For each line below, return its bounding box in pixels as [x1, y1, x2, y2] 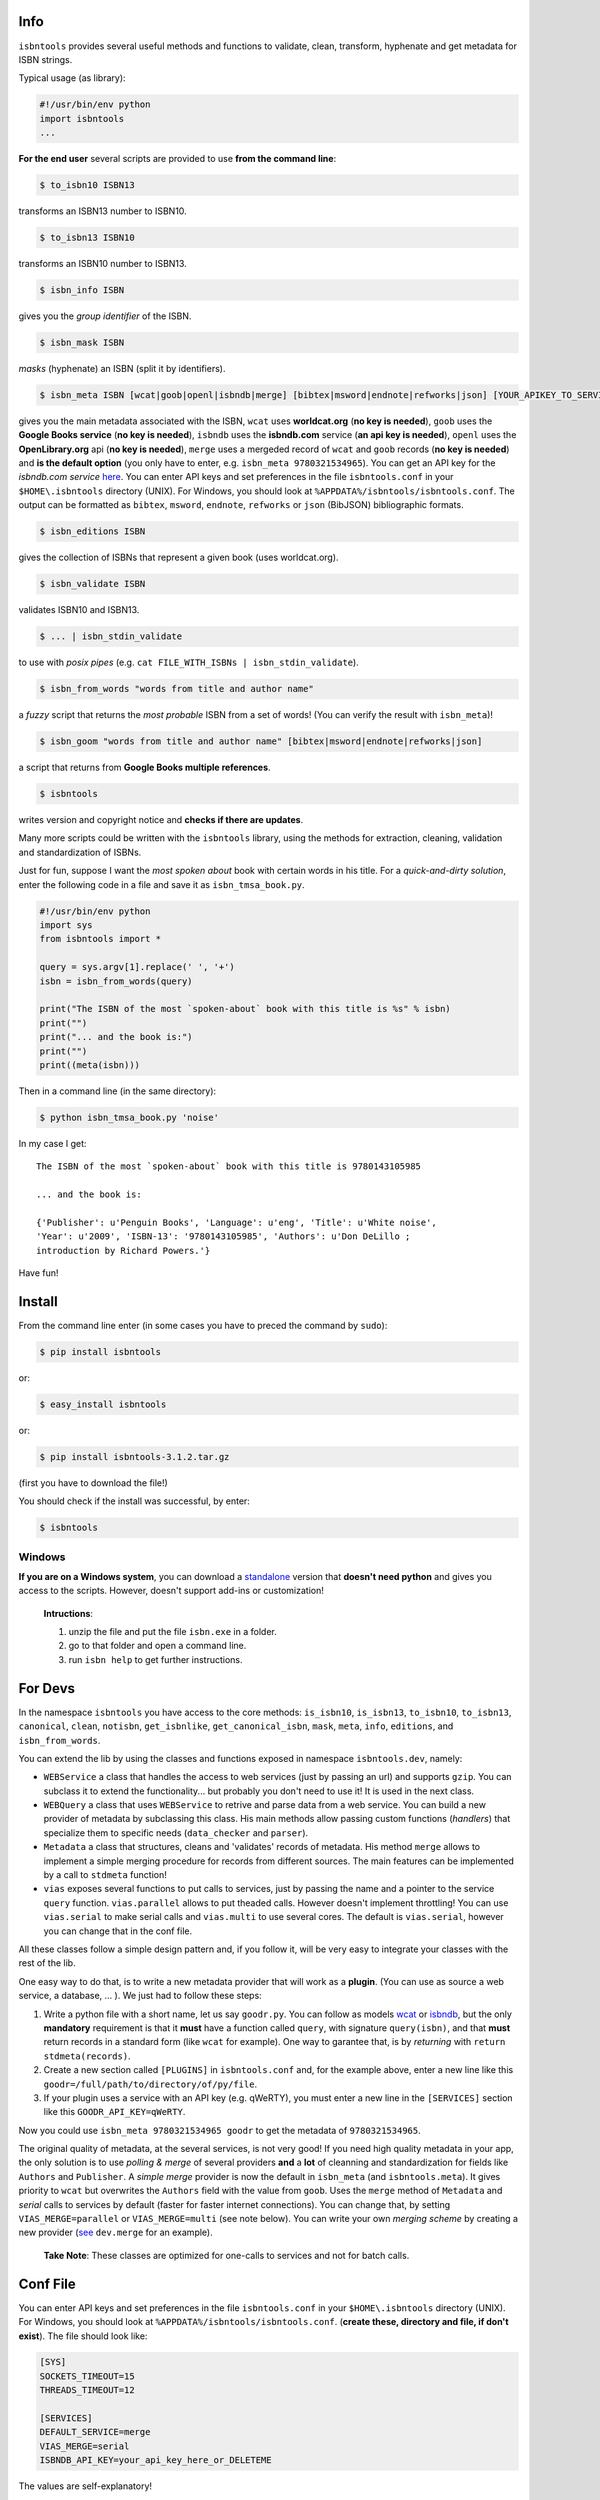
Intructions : [43, 1607, 94, 1619]
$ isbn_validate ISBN [39, 578, 146, 590]
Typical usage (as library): [18, 72, 126, 84]
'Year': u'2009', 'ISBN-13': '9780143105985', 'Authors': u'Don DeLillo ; [36, 1231, 411, 1242]
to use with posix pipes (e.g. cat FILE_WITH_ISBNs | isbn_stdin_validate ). [18, 656, 359, 669]
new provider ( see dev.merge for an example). [18, 2226, 214, 2239]
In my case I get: [18, 1137, 87, 1149]
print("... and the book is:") [39, 1031, 194, 1043]
